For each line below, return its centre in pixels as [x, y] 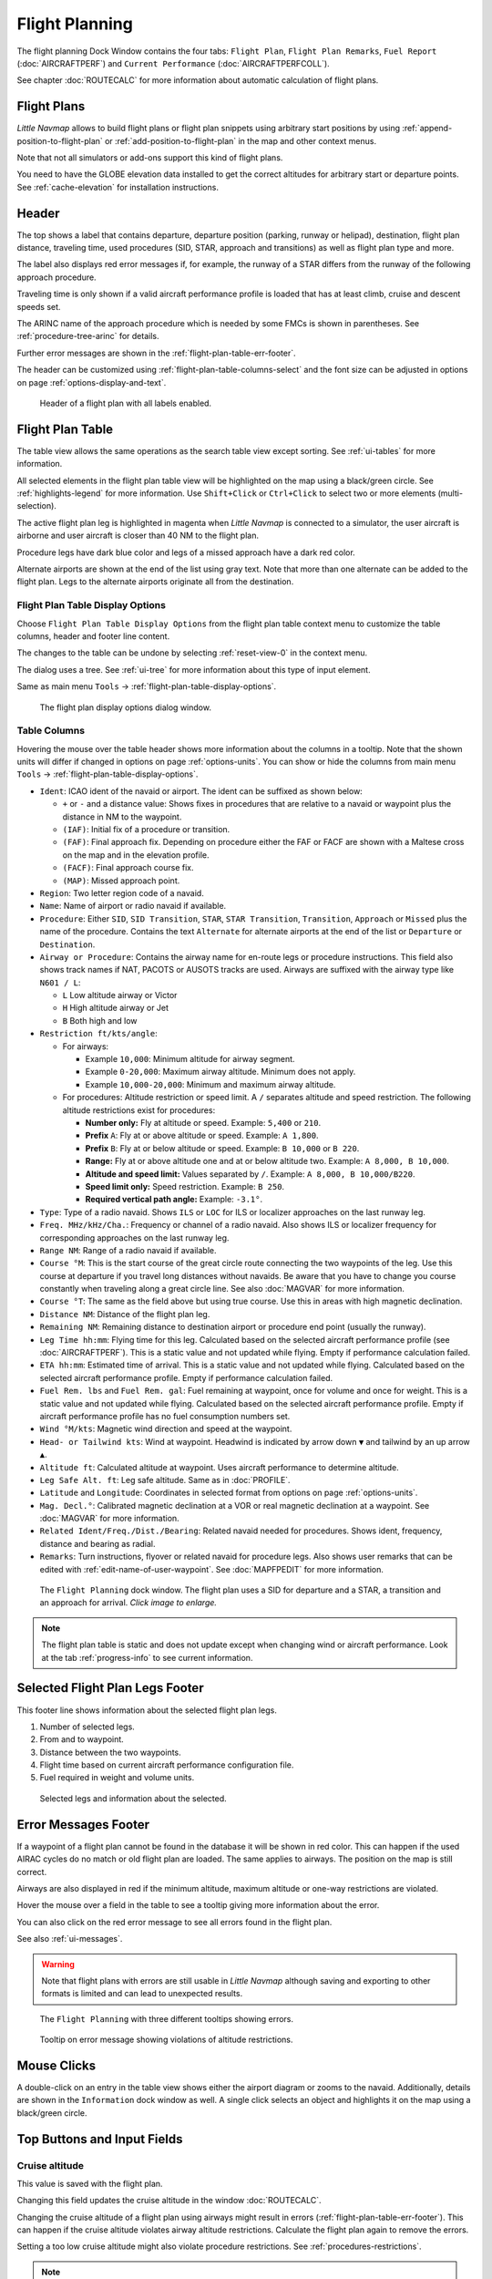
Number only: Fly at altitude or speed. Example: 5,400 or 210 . [203, 1122]
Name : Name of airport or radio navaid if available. [133, 906]
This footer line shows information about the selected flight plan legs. [147, 1710]
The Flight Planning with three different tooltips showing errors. [167, 2018]
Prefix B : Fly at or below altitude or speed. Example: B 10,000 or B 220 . [222, 1148]
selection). [36, 506]
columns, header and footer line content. [93, 636]
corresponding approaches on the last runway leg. [134, 1237]
